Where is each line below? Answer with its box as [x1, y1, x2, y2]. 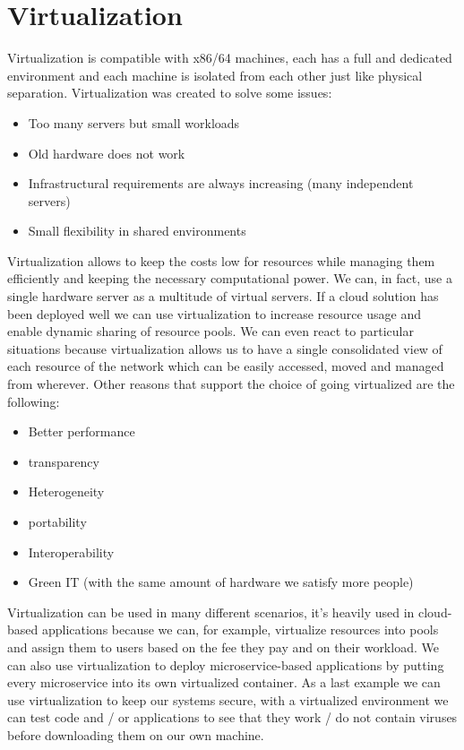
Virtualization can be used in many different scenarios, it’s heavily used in [7, 602, 415, 621]
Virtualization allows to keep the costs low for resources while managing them [7, 251, 435, 270]
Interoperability [28, 542, 115, 561]
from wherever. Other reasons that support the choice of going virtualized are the [7, 375, 455, 393]
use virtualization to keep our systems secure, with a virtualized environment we [7, 690, 449, 709]
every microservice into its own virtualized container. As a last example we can [7, 673, 441, 692]
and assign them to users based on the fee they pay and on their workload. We [7, 637, 439, 656]
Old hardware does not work [28, 143, 185, 162]
